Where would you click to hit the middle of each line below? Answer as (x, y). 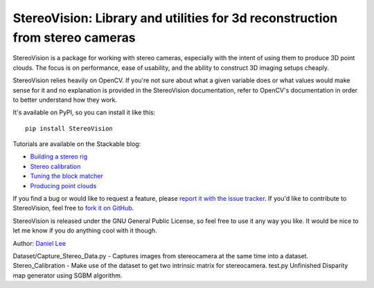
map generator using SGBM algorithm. (68, 275)
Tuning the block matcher (66, 176)
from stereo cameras (74, 37)
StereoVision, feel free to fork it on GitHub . (73, 208)
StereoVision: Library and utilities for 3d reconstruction (175, 18)
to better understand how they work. (65, 100)
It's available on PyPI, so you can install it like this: (84, 112)
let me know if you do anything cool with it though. (85, 231)
